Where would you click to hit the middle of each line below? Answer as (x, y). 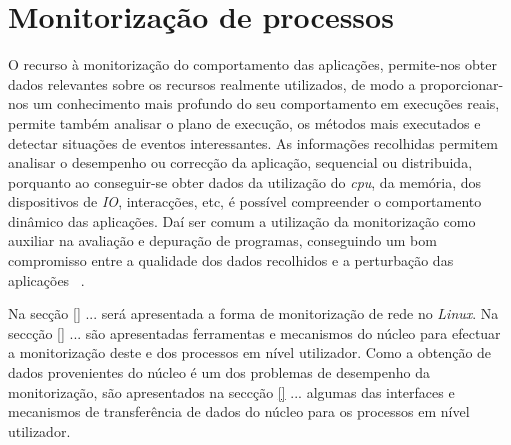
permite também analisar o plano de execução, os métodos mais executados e (244, 122)
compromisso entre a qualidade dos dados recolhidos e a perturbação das (231, 260)
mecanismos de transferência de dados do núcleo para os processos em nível (239, 411)
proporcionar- (462, 83)
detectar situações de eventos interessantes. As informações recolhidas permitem (253, 142)
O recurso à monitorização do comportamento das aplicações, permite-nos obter (252, 64)
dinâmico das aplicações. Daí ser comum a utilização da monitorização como (242, 220)
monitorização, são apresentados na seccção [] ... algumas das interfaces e (231, 391)
